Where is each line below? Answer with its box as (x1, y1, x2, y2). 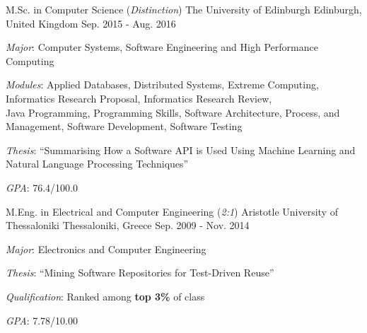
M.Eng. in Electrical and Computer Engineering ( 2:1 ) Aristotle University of (6, 204, 338, 218)
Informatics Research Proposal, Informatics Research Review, (6, 90, 272, 105)
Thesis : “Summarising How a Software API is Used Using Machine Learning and (6, 142, 356, 157)
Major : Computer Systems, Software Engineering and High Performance (6, 40, 318, 54)
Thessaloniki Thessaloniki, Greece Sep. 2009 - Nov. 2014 (6, 218, 250, 233)
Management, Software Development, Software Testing (6, 119, 243, 134)
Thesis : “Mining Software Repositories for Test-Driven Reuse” (6, 265, 274, 280)
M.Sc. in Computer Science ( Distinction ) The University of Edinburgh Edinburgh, (6, 2, 362, 16)
